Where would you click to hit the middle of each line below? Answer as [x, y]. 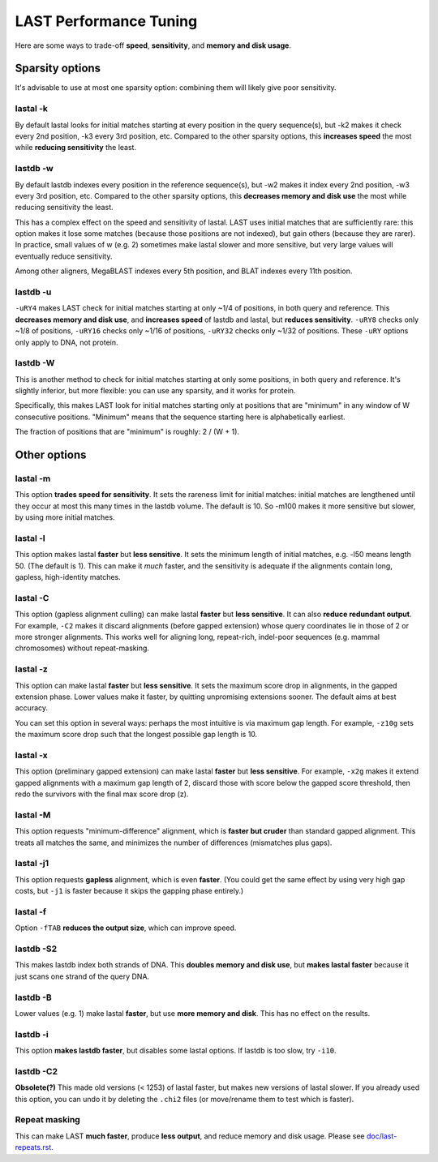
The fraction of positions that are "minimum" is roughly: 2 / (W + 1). [127, 432]
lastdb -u [33, 292]
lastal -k [32, 109]
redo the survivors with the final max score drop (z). [102, 794]
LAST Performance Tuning [106, 21]
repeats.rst [33, 1147]
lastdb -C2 [36, 1071]
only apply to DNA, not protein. [67, 342]
